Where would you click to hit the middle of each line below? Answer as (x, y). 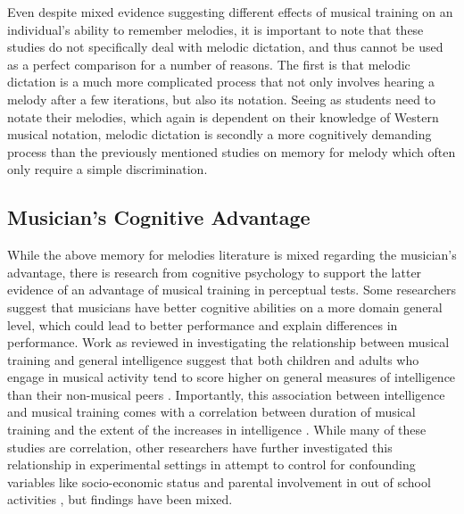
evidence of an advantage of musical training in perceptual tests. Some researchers (232, 290)
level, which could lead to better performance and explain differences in (203, 324)
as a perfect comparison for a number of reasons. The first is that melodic (209, 64)
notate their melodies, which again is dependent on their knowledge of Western (223, 116)
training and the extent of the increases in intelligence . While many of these (217, 430)
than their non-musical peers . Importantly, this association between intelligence (226, 394)
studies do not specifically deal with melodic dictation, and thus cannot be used (225, 47)
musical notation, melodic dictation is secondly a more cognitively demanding (220, 134)
